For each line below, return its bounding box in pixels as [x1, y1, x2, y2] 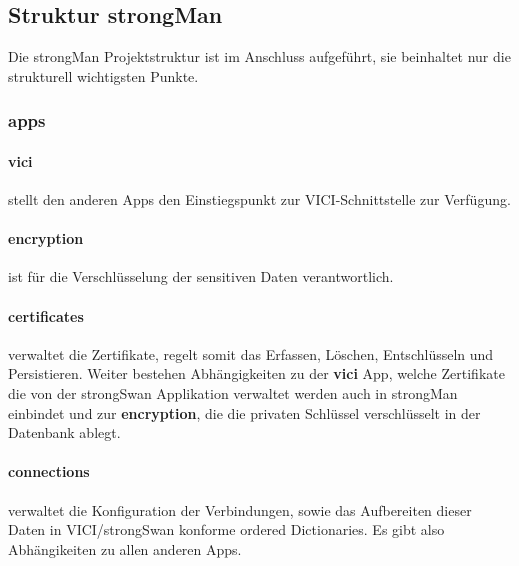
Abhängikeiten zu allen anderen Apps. [8, 538, 242, 559]
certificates [8, 305, 84, 326]
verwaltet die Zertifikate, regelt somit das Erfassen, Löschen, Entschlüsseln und [8, 343, 494, 364]
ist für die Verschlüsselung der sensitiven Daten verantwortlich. [8, 266, 394, 287]
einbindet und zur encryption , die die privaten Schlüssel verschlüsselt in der [8, 402, 481, 423]
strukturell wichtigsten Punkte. [8, 65, 199, 86]
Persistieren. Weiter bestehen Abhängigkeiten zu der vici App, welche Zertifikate [8, 363, 505, 384]
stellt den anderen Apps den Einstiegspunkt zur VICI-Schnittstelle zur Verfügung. [8, 189, 511, 210]
